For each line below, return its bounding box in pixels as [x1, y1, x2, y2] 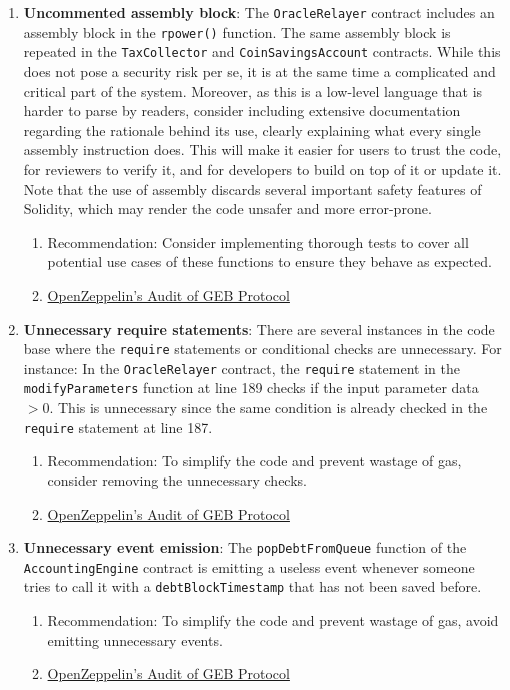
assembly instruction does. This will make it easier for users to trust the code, [23, 139, 502, 160]
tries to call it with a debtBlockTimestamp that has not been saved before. [23, 576, 482, 597]
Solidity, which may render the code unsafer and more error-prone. [23, 198, 432, 219]
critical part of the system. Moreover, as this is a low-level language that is [23, 80, 483, 101]
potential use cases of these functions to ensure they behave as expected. [47, 251, 492, 272]
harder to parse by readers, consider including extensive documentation [23, 100, 461, 121]
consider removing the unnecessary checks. [47, 469, 307, 490]
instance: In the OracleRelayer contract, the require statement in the [23, 357, 460, 378]
